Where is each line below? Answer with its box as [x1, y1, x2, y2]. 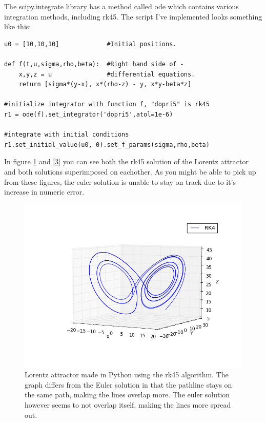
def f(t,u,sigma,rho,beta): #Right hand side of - [4, 60, 184, 68]
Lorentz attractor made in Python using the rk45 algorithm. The [25, 369, 229, 380]
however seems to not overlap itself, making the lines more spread [25, 399, 231, 410]
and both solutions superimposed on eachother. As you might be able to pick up [4, 166, 256, 177]
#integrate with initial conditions [4, 131, 129, 139]
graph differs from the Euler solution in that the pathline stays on [25, 379, 232, 390]
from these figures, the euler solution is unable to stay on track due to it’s [4, 176, 236, 187]
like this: [4, 21, 31, 32]
